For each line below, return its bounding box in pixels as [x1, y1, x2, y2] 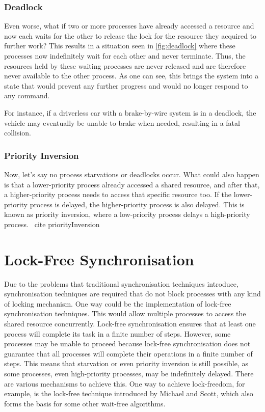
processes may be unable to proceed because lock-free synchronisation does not [4, 338, 251, 349]
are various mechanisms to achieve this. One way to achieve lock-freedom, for [4, 378, 245, 389]
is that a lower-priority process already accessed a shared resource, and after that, [4, 179, 260, 189]
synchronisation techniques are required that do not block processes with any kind [4, 288, 261, 299]
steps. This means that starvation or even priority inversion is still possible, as [4, 358, 248, 369]
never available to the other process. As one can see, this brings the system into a [4, 70, 259, 81]
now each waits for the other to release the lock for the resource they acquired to [4, 30, 257, 41]
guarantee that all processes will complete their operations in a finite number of [4, 348, 253, 359]
